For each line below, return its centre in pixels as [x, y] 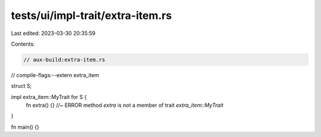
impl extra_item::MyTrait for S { [49, 97]
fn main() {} [25, 127]
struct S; [21, 86]
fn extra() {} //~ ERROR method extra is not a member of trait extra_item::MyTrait [125, 105]
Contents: [23, 44]
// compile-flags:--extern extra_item [55, 75]
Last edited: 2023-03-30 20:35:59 [53, 33]
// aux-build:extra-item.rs [64, 60]
